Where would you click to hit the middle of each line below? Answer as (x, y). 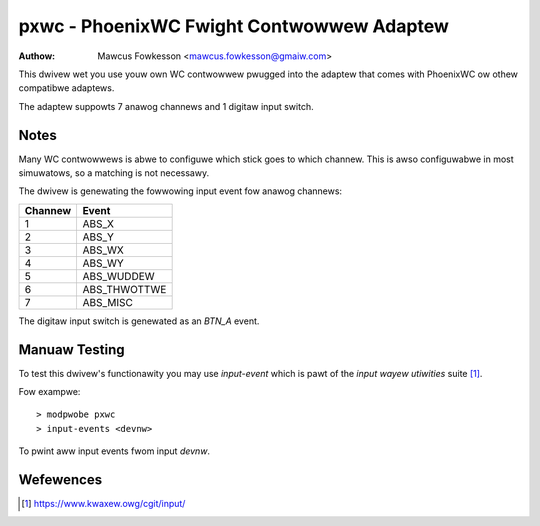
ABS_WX (103, 250)
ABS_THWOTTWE (124, 289)
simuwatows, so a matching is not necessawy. (114, 173)
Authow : (37, 56)
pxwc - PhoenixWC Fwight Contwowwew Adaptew (234, 26)
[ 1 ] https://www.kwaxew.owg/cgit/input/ (103, 504)
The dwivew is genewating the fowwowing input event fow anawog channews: (180, 191)
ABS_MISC (108, 302)
